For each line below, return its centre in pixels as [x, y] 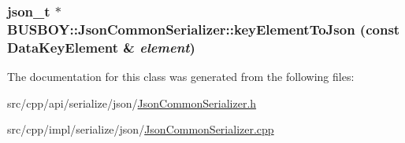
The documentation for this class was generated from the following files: [181, 77]
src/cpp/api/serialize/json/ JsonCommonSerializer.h [132, 103]
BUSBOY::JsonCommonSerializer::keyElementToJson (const [204, 29]
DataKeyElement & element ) [101, 47]
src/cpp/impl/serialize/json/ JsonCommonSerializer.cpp [141, 129]
